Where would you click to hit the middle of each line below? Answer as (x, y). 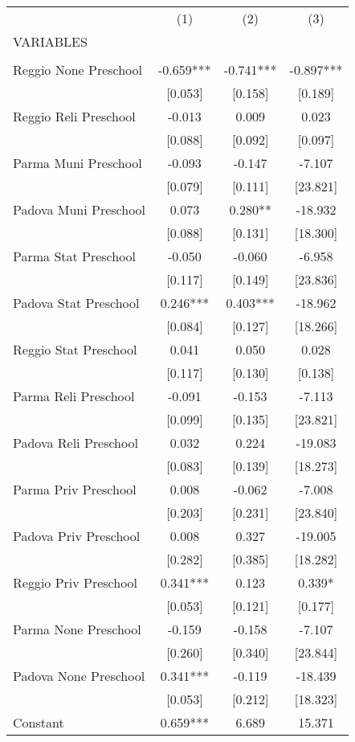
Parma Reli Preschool (74, 396)
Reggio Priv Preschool (75, 582)
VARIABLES (50, 41)
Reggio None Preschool (78, 70)
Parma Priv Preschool (75, 489)
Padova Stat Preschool (76, 303)
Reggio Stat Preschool (75, 349)
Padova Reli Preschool (75, 443)
